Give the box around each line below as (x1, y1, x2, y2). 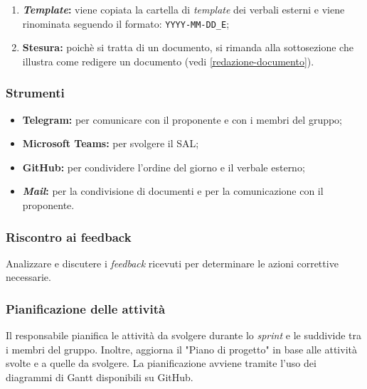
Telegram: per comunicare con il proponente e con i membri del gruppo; (22, 112, 343, 127)
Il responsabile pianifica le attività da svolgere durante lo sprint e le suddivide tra (6, 328, 362, 343)
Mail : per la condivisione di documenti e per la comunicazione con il (22, 183, 324, 198)
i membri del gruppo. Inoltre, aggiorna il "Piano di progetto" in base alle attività (6, 341, 357, 356)
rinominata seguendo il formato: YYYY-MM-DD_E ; (22, 16, 230, 31)
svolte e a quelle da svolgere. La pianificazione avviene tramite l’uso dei (6, 356, 317, 371)
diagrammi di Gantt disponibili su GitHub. (6, 370, 193, 385)
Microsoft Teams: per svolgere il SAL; (22, 136, 199, 151)
